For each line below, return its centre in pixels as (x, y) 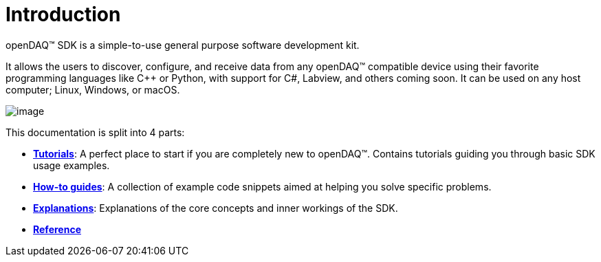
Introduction (63, 14)
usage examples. (72, 165)
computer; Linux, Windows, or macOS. (93, 89)
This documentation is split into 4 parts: (95, 132)
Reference (57, 229)
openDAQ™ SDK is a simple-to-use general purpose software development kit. (183, 45)
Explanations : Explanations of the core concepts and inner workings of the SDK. (216, 208)
